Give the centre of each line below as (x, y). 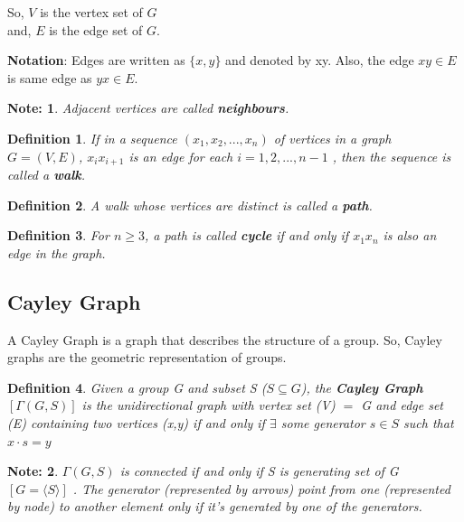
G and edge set (402, 405)
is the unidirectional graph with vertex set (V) (208, 405)
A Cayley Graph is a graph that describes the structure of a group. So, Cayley (225, 339)
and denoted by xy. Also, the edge (320, 60)
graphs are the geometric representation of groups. (147, 357)
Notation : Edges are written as (96, 60)
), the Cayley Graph (362, 387)
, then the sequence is (392, 156)
